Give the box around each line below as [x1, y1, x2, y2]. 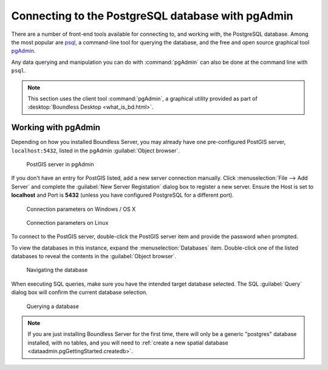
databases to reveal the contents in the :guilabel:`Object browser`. [11, 253, 177, 260]
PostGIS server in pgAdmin [26, 160, 94, 168]
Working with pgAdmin [11, 122, 100, 133]
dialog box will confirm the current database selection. [11, 289, 148, 296]
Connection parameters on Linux [26, 219, 109, 226]
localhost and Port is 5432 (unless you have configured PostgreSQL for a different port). [11, 191, 234, 199]
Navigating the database [26, 266, 88, 273]
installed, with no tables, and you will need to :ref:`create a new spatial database [27, 339, 228, 346]
